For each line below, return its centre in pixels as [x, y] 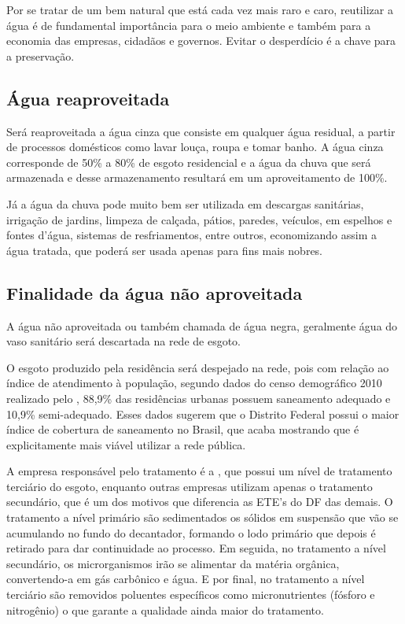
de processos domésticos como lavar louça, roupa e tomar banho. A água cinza [195, 147]
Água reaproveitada [88, 98]
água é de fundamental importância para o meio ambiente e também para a [189, 25]
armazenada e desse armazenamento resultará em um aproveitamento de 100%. [197, 177]
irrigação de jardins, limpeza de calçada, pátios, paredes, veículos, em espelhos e [199, 219]
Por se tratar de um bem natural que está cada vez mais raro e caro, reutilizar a [200, 9]
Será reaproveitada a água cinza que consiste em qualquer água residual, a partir [201, 131]
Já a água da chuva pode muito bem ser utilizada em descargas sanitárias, [185, 203]
